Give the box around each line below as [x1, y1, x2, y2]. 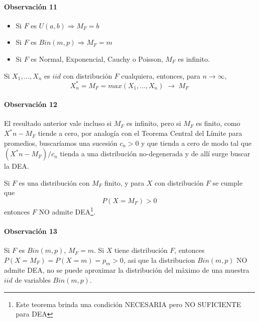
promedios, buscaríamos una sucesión [4, 137, 118, 148]
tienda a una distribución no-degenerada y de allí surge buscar [60, 148, 251, 159]
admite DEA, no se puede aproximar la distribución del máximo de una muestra [4, 265, 250, 275]
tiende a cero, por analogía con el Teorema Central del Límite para [38, 128, 243, 138]
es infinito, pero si [127, 118, 181, 128]
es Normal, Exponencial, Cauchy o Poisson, [30, 53, 163, 64]
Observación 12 [4, 99, 57, 109]
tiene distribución [114, 245, 168, 255]
